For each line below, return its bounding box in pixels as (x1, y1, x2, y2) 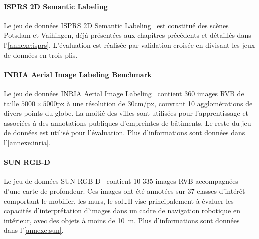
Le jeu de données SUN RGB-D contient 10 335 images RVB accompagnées (4, 176, 238, 186)
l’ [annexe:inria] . (4, 137, 51, 147)
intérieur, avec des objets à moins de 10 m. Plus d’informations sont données (4, 215, 240, 225)
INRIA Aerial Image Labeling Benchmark (4, 69, 152, 79)
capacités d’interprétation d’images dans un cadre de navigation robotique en (4, 205, 240, 216)
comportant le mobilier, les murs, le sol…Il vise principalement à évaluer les (4, 195, 234, 206)
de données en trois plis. (4, 49, 78, 60)
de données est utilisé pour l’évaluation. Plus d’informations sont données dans (4, 127, 245, 138)
